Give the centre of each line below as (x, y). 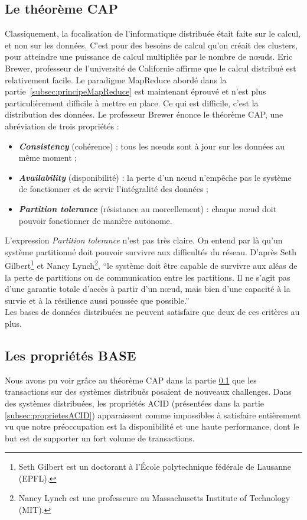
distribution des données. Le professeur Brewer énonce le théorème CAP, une (144, 114)
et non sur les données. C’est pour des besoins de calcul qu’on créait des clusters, (151, 45)
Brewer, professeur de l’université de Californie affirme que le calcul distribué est (151, 68)
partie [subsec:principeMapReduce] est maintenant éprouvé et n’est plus (135, 91)
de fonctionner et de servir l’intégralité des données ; (114, 189)
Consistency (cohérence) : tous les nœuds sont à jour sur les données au (152, 146)
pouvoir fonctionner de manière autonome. (95, 220)
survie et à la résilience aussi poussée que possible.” (97, 300)
